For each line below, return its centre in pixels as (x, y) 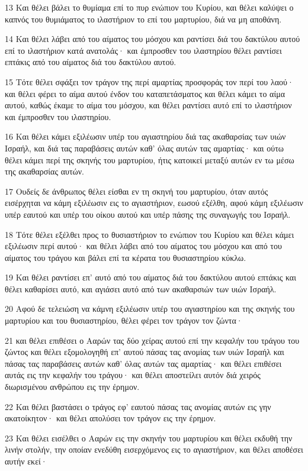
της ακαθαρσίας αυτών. (44, 171)
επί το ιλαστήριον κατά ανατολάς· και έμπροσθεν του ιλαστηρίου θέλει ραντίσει (143, 50)
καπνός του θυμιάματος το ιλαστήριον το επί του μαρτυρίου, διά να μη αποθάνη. (143, 19)
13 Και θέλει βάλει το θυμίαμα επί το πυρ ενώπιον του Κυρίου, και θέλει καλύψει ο (149, 7)
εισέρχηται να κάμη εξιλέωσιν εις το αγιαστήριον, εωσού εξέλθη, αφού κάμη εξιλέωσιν (154, 203)
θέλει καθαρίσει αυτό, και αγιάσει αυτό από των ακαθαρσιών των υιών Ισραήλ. (141, 288)
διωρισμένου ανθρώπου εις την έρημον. (72, 387)
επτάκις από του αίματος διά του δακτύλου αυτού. (91, 62)
